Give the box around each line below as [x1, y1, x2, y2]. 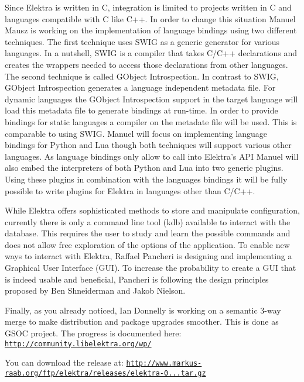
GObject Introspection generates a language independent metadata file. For [5, 81, 276, 94]
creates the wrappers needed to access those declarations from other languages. [5, 58, 288, 70]
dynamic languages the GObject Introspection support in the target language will [5, 92, 298, 105]
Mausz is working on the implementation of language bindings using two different [5, 24, 297, 36]
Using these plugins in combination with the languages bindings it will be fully [5, 173, 288, 185]
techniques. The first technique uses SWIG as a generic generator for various [5, 35, 279, 47]
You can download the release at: [5, 356, 124, 369]
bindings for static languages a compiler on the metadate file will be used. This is [5, 115, 297, 128]
